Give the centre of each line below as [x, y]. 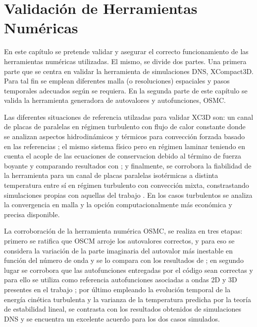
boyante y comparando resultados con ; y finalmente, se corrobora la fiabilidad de [128, 165]
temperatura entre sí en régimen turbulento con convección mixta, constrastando [127, 185]
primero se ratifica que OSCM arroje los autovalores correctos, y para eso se [119, 241]
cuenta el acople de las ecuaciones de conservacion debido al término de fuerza [123, 156]
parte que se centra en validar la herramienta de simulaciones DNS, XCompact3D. [129, 71]
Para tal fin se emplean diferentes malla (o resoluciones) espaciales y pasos [117, 81]
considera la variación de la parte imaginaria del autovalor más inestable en [119, 250]
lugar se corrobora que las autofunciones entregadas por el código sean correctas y [128, 270]
